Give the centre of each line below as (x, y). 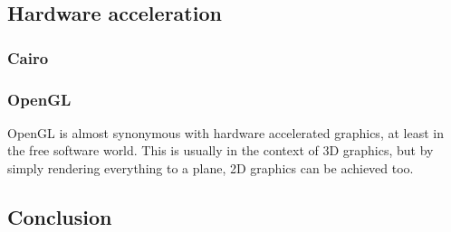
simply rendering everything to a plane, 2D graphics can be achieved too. (211, 168)
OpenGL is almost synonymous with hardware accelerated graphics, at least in (225, 132)
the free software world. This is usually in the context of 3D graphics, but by (221, 150)
